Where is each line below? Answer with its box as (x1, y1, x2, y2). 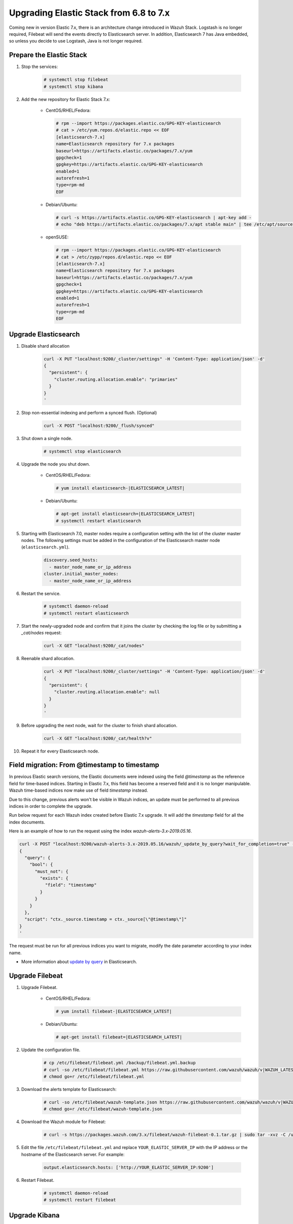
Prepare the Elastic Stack (9, 51, 87, 59)
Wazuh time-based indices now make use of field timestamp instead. (9, 787, 148, 793)
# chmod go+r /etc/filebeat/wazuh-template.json (43, 1106, 163, 1112)
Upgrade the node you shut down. (21, 461, 90, 467)
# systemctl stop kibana (43, 84, 104, 89)
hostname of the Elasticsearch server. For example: (21, 1151, 125, 1157)
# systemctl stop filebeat (43, 77, 108, 83)
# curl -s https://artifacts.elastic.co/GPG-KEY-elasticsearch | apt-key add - (56, 214, 252, 220)
